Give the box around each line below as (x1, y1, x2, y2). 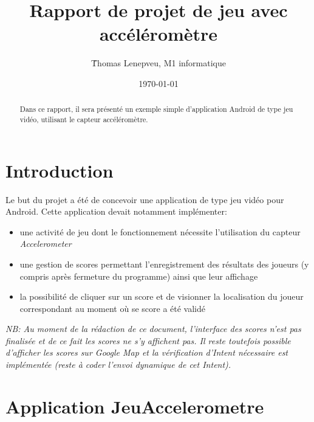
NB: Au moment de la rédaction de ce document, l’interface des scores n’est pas (5, 322, 301, 335)
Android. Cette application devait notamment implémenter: (5, 205, 227, 218)
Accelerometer (19, 237, 72, 250)
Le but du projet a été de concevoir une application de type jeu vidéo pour (5, 193, 284, 206)
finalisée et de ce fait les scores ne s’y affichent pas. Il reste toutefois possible (5, 334, 291, 347)
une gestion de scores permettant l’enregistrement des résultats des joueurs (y (19, 257, 309, 270)
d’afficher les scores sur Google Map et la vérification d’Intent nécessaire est (5, 346, 288, 359)
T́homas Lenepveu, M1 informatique (91, 57, 226, 69)
